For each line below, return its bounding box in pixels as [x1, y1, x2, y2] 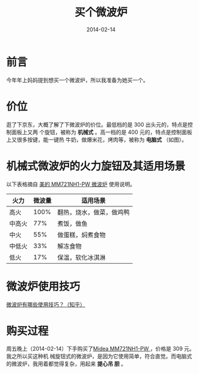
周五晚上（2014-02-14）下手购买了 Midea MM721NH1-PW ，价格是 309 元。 [6, 345, 195, 352]
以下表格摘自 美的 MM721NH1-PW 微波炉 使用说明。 [6, 180, 136, 188]
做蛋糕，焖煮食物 [57, 231, 106, 239]
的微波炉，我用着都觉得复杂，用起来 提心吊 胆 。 [6, 360, 127, 368]
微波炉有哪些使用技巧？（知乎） [6, 301, 85, 308]
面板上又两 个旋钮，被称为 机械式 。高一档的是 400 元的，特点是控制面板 [11, 128, 192, 136]
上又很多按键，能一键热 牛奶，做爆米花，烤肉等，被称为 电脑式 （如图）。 [6, 136, 188, 143]
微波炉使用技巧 [6, 279, 81, 293]
